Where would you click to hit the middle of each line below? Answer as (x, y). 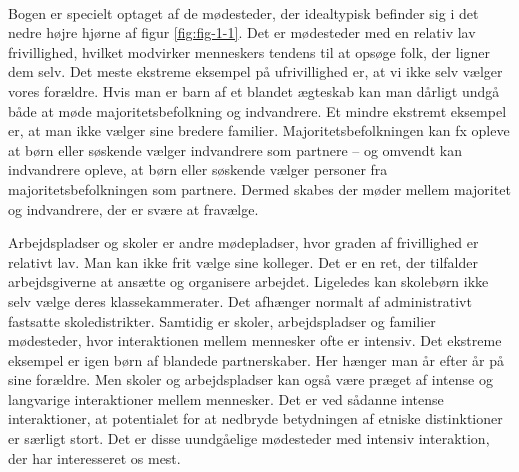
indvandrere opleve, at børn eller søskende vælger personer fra (198, 169)
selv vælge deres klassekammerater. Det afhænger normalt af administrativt (240, 300)
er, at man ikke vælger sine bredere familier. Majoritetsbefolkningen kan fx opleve (259, 130)
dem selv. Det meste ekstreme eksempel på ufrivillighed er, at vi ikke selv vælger (255, 71)
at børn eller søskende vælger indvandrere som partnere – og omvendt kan (235, 149)
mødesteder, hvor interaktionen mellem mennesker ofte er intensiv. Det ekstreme (255, 340)
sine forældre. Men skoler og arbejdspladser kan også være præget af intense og (250, 379)
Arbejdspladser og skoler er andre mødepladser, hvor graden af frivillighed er (243, 242)
